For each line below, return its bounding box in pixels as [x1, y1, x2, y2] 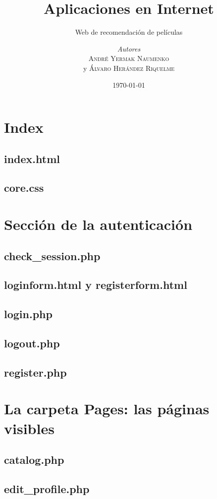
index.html [4, 151, 60, 166]
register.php [4, 364, 67, 380]
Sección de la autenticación [4, 214, 193, 234]
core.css [4, 180, 44, 195]
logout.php [4, 335, 60, 350]
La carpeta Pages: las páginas [4, 398, 210, 419]
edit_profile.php [4, 481, 90, 496]
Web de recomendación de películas [75, 27, 183, 37]
